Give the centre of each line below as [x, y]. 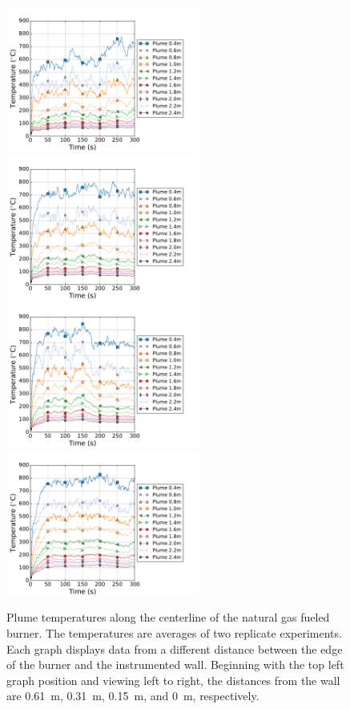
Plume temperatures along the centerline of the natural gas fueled [168, 617]
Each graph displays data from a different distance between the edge [175, 648]
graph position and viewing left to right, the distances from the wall [173, 680]
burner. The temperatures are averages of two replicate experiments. [174, 632]
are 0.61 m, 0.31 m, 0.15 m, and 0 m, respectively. [133, 696]
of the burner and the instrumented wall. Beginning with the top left [175, 664]
